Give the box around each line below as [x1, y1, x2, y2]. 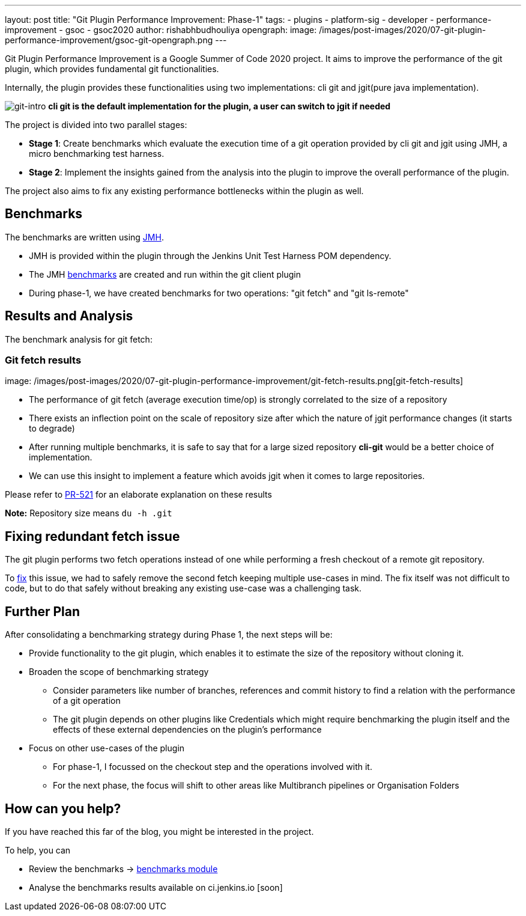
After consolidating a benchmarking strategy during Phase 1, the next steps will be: [5, 629, 333, 640]
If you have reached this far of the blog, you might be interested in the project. [5, 826, 314, 837]
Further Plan [5, 603, 80, 619]
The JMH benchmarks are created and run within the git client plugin [29, 269, 301, 279]
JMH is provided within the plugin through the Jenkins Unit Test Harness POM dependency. [29, 250, 391, 261]
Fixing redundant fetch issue [5, 528, 180, 544]
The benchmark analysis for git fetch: [5, 334, 153, 344]
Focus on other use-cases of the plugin [29, 743, 185, 754]
